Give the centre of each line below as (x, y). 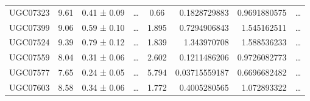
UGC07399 (30, 27)
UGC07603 (30, 87)
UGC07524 (30, 42)
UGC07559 (30, 57)
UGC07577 (30, 72)
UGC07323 (30, 12)
